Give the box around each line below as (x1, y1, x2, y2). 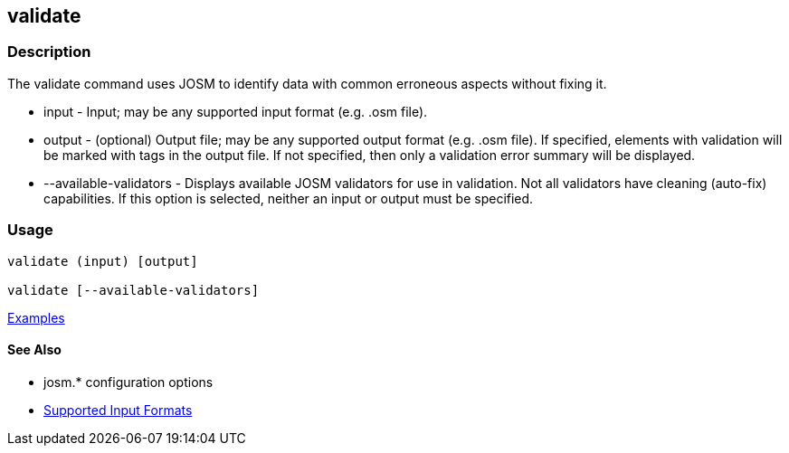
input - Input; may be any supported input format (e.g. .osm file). (43, 103, 428, 119)
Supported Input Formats (43, 401, 193, 418)
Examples (7, 309, 65, 326)
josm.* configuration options (43, 373, 214, 390)
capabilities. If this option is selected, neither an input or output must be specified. (43, 190, 534, 206)
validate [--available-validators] (7, 282, 260, 297)
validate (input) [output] (7, 253, 198, 269)
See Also (7, 342, 62, 358)
